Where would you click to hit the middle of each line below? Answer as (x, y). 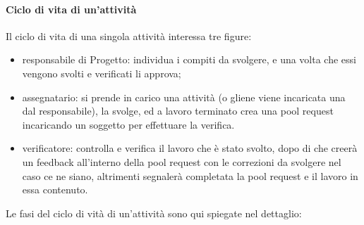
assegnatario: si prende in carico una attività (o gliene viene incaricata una (184, 97)
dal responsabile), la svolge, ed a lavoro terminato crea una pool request (178, 111)
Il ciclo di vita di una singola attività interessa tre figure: (129, 36)
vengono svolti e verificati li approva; (102, 73)
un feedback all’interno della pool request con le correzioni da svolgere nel (182, 161)
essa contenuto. (55, 189)
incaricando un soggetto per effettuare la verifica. (128, 124)
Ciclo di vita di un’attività (71, 9)
